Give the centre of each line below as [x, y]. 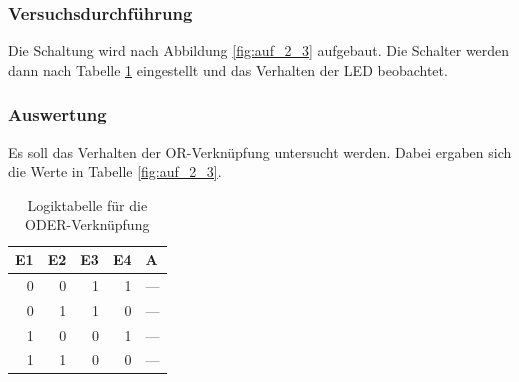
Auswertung [57, 114]
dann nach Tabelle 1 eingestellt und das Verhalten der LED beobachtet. [228, 69]
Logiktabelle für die [87, 204]
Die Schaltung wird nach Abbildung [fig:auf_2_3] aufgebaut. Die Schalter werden [259, 50]
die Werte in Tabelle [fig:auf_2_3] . [115, 171]
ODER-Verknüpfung [87, 224]
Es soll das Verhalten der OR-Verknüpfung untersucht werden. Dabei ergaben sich [260, 151]
